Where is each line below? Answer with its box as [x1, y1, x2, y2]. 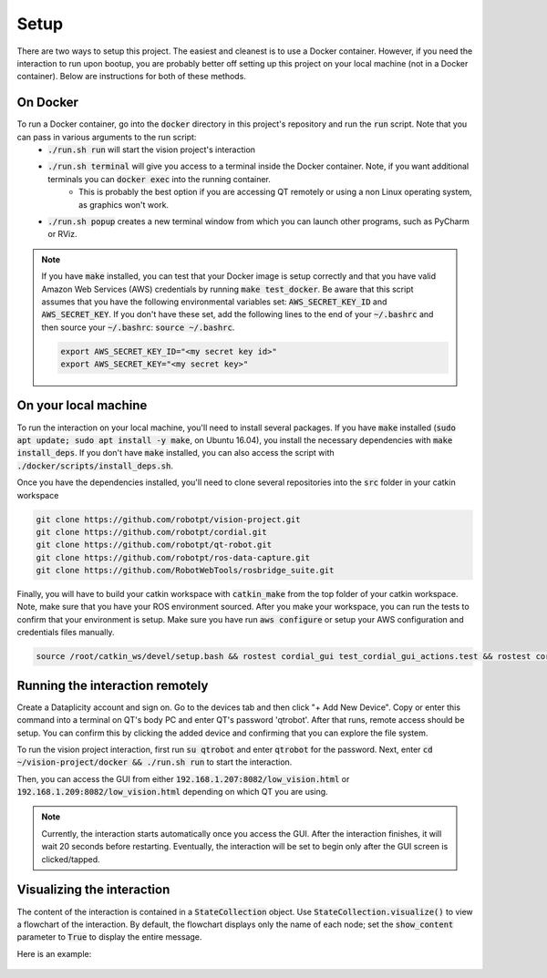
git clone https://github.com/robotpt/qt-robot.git [36, 540, 273, 551]
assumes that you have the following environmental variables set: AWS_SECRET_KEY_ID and [41, 296, 387, 307]
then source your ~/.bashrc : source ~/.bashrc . [41, 322, 235, 333]
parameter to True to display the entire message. [16, 932, 202, 942]
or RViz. [47, 229, 77, 240]
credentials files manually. [16, 627, 115, 638]
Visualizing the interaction [16, 882, 170, 898]
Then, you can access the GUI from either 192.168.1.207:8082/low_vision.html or [16, 773, 350, 784]
